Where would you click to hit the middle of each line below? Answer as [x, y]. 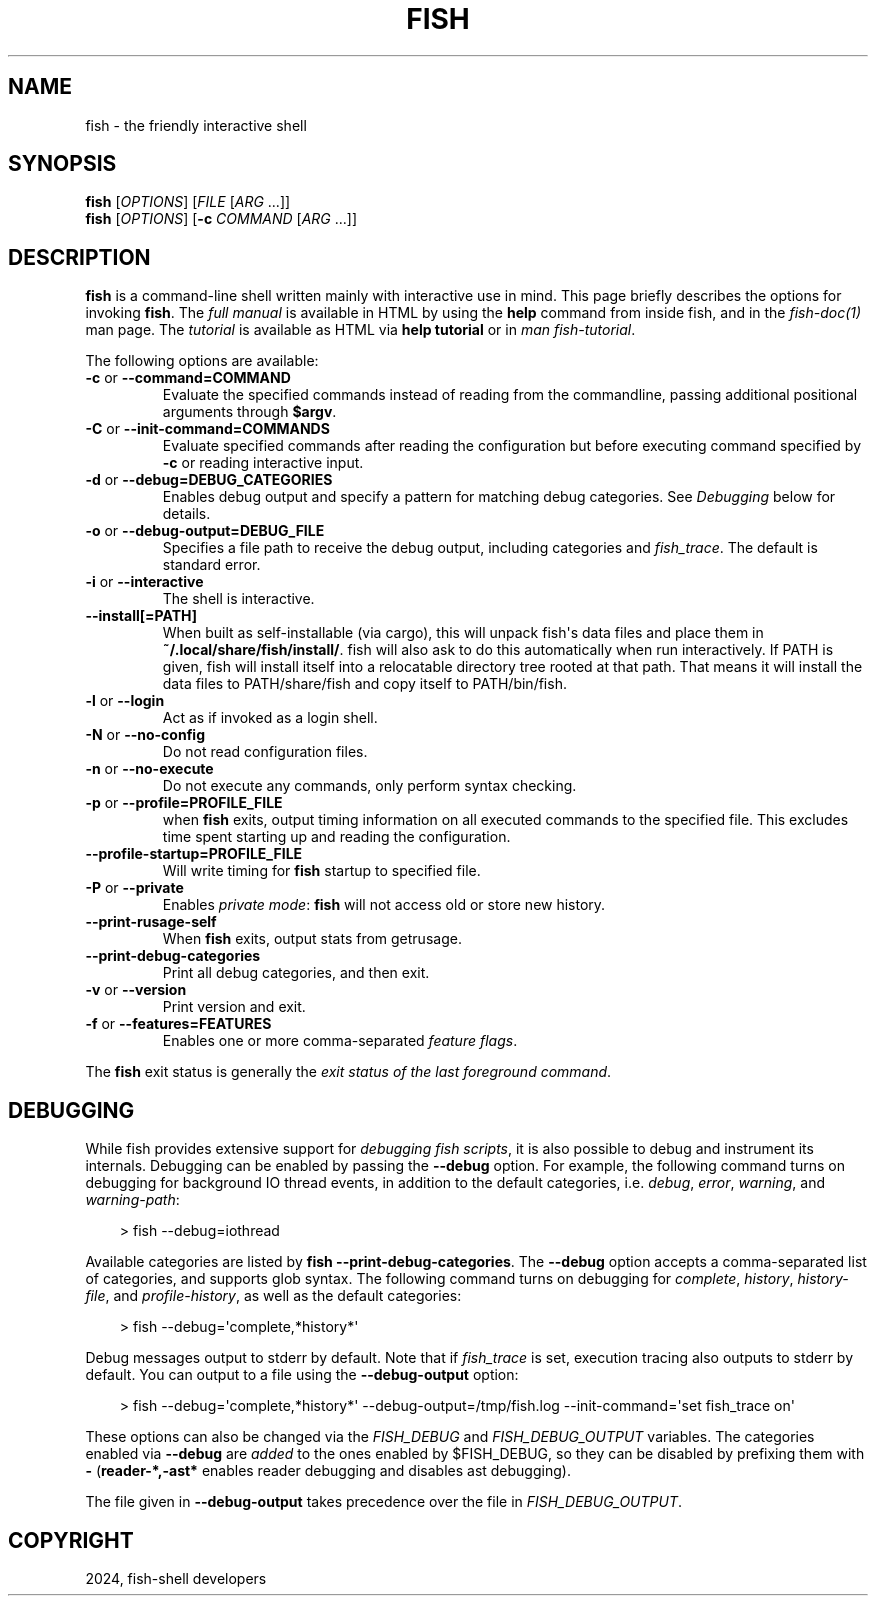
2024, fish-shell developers [176, 1578]
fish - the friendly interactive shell [196, 125]
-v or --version [136, 990]
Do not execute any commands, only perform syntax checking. [369, 786]
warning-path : [132, 1200]
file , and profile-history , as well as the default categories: [273, 1296]
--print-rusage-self [151, 922]
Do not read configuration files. [265, 752]
